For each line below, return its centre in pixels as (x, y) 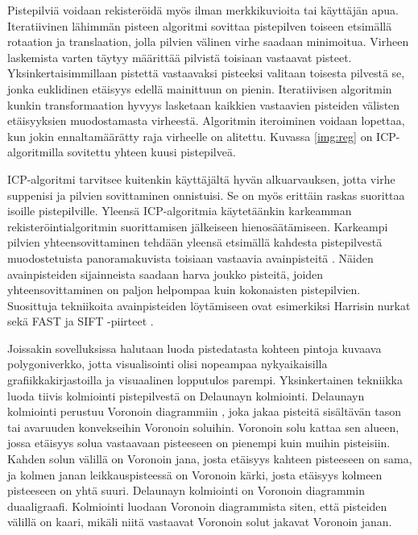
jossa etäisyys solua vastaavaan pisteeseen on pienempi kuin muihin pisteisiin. (199, 443)
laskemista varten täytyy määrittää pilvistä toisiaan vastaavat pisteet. (180, 57)
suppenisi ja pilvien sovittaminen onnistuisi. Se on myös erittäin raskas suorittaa (206, 195)
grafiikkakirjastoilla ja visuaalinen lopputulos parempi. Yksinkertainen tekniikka (205, 380)
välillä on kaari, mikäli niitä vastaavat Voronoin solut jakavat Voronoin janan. (200, 522)
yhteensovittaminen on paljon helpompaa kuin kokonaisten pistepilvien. (184, 290)
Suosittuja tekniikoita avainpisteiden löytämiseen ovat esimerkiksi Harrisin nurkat (209, 305)
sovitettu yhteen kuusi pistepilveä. (151, 152)
